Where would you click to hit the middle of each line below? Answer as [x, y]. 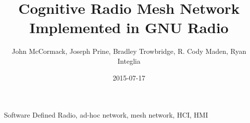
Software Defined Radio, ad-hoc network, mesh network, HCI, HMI [106, 115]
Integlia [129, 61]
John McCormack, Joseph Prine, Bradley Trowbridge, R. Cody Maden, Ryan [129, 51]
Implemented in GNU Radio [129, 27]
